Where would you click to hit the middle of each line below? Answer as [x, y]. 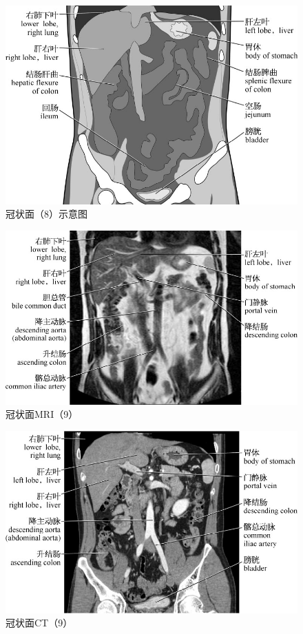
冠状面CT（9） [39, 623]
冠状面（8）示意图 [46, 214]
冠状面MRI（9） [42, 414]
